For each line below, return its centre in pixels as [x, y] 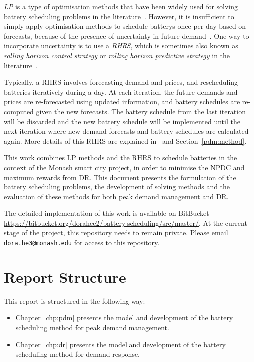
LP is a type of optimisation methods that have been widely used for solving [121, 6]
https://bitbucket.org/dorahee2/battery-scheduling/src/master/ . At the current [126, 223]
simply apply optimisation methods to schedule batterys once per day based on [125, 26]
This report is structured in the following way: [75, 300]
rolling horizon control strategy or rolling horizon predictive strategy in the [117, 55]
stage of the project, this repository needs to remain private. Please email [116, 233]
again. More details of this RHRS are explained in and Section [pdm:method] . [125, 140]
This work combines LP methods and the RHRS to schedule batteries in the [121, 157]
